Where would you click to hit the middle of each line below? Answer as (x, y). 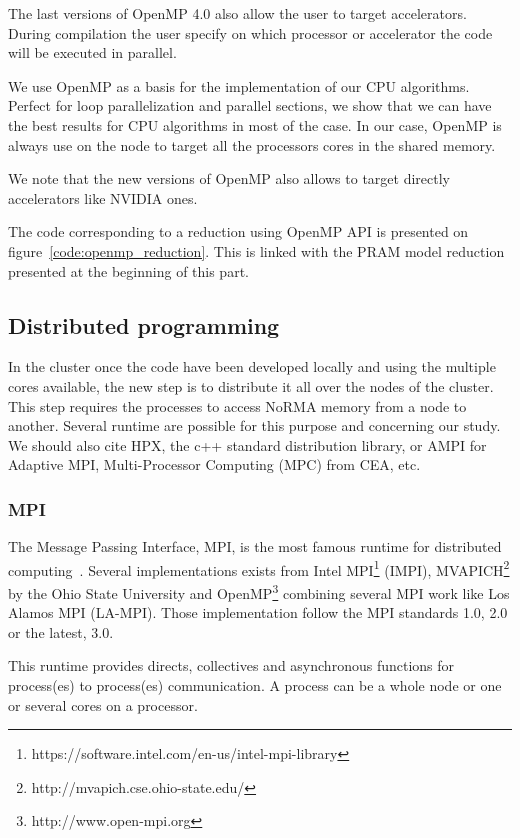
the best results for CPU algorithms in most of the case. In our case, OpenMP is (255, 124)
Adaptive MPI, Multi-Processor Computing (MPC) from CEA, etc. (214, 464)
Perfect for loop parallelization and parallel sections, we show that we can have (250, 105)
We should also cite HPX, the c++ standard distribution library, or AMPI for (247, 444)
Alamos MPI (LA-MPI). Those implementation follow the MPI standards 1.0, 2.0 (258, 612)
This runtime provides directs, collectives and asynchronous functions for (231, 665)
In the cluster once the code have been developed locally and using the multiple (252, 366)
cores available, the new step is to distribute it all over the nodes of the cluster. (251, 385)
